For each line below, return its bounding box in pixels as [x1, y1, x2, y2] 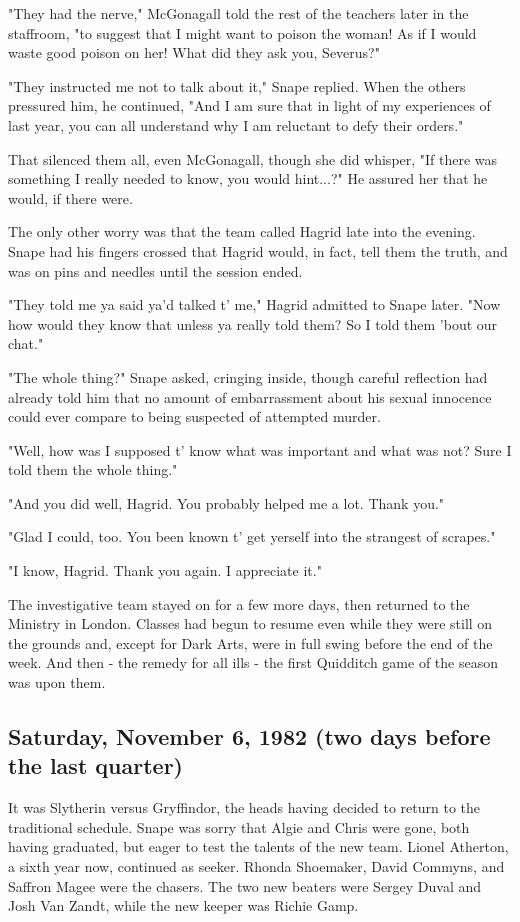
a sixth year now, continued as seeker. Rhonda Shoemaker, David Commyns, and [8, 856, 505, 876]
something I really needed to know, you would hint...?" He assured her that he [8, 168, 488, 189]
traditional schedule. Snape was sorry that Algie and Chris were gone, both [8, 816, 470, 837]
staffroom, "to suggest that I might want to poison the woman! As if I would [8, 22, 477, 43]
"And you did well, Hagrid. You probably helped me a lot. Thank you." [8, 492, 445, 513]
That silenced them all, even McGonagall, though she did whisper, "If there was [8, 148, 498, 169]
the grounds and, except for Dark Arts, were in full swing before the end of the [8, 632, 493, 653]
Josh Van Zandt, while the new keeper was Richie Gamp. [8, 895, 359, 916]
